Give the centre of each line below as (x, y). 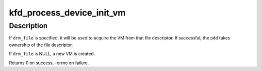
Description (28, 26)
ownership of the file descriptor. (41, 45)
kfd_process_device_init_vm (67, 13)
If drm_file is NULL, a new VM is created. (52, 54)
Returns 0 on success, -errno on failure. (49, 63)
